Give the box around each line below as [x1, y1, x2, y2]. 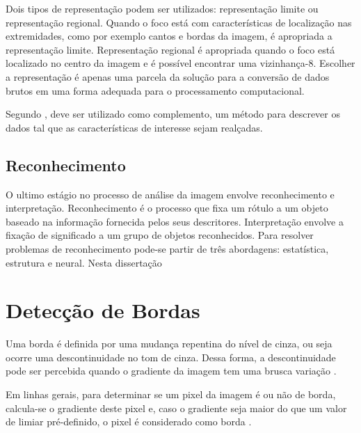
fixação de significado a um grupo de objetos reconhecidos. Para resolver [6, 228, 314, 242]
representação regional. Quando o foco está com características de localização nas [6, 15, 352, 29]
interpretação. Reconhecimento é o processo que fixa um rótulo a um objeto [6, 200, 328, 215]
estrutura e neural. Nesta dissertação [6, 255, 162, 269]
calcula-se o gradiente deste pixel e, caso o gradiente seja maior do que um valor [6, 400, 347, 415]
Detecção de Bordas [6, 296, 200, 324]
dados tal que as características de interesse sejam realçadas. [6, 120, 263, 134]
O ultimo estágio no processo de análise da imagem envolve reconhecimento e [6, 187, 335, 201]
